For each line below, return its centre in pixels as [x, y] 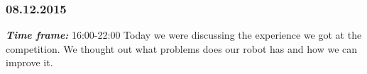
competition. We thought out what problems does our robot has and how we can [182, 48]
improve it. [29, 62]
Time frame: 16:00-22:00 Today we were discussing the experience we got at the [184, 35]
